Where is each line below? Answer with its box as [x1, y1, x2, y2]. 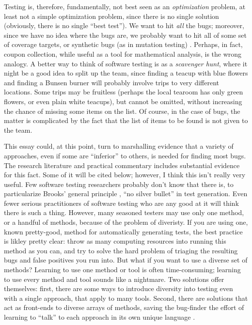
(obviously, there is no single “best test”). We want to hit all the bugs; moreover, [4, 20, 244, 31]
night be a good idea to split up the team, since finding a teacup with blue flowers [4, 68, 248, 78]
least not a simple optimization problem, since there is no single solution [4, 11, 219, 21]
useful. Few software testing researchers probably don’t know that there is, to [4, 179, 234, 189]
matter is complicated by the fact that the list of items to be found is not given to [4, 115, 248, 125]
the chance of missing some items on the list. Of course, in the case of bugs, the [4, 106, 240, 116]
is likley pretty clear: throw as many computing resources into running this [4, 236, 226, 246]
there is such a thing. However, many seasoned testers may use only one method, [4, 207, 244, 217]
